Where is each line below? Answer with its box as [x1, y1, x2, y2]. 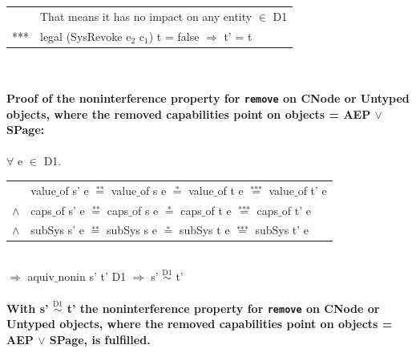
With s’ [6, 299, 49, 316]
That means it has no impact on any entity [40, 7, 252, 24]
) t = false [148, 27, 200, 44]
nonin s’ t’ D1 [58, 268, 127, 285]
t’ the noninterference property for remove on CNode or [67, 299, 380, 316]
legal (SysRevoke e [40, 27, 131, 44]
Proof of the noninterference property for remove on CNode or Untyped [6, 89, 410, 106]
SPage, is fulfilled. [49, 331, 151, 347]
